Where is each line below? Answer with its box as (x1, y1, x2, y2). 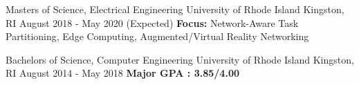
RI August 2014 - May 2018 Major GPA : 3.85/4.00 (6, 66, 239, 80)
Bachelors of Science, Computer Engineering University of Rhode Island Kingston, (6, 52, 354, 66)
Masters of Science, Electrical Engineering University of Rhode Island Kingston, (6, 2, 344, 16)
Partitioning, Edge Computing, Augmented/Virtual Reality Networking (6, 29, 309, 44)
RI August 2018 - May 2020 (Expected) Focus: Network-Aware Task (6, 15, 299, 30)
